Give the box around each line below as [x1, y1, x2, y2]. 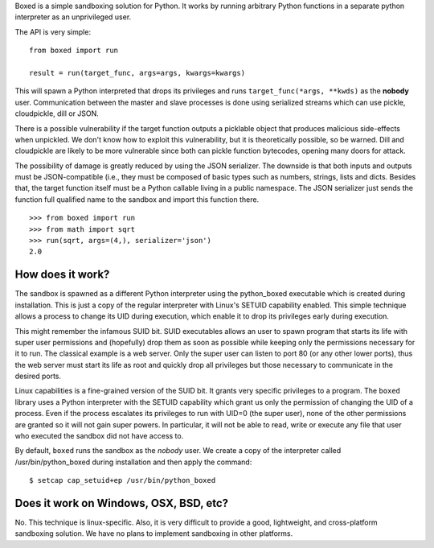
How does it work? [14, 268, 110, 282]
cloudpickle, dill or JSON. [14, 109, 100, 118]
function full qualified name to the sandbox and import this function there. [14, 194, 260, 204]
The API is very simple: [14, 27, 92, 36]
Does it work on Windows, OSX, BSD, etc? [14, 496, 229, 510]
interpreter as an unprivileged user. [14, 12, 132, 22]
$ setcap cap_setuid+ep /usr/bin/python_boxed [29, 476, 216, 485]
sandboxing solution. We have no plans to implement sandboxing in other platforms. [14, 529, 293, 538]
